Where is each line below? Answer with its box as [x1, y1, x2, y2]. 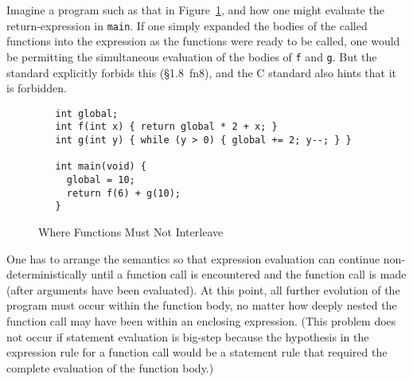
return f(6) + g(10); [66, 187, 181, 199]
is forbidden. [6, 80, 67, 96]
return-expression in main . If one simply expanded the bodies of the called [6, 17, 368, 33]
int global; [55, 107, 119, 119]
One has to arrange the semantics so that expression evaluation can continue [6, 250, 380, 267]
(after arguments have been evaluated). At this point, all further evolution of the [6, 281, 400, 298]
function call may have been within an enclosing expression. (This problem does [6, 312, 396, 329]
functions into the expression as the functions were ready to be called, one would [6, 33, 400, 49]
